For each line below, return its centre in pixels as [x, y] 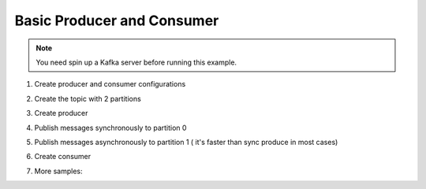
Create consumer [62, 157]
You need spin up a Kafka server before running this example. [136, 62]
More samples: [58, 171]
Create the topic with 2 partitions [88, 98]
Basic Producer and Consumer [117, 20]
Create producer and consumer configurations [110, 84]
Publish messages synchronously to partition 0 [110, 128]
